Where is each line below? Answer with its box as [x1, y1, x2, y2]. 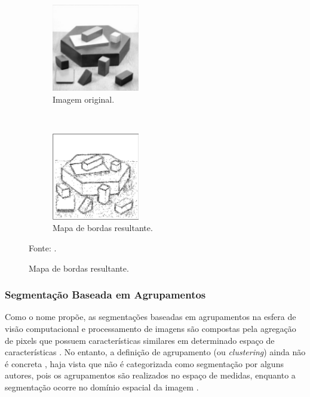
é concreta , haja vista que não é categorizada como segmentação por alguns [5, 357, 284, 370]
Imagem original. [53, 93, 115, 105]
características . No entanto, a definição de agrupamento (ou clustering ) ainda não [5, 346, 306, 358]
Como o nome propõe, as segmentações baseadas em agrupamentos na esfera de [5, 310, 296, 323]
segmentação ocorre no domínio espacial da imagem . [5, 380, 199, 393]
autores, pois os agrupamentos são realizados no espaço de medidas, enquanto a [5, 369, 296, 381]
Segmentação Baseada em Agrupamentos [5, 287, 206, 302]
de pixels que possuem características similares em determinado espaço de [5, 334, 275, 346]
